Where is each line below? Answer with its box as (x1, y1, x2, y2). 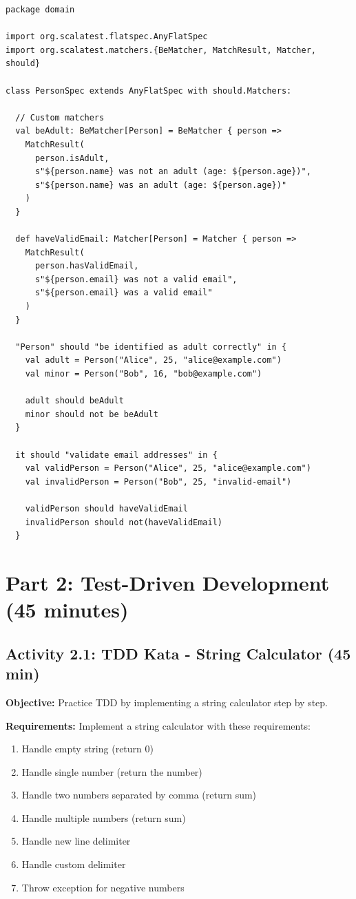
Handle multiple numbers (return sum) (21, 810, 186, 825)
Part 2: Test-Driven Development (6, 568, 330, 596)
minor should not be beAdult (25, 409, 158, 419)
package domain (6, 5, 75, 14)
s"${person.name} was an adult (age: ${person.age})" (34, 180, 287, 190)
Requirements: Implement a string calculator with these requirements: (6, 718, 311, 732)
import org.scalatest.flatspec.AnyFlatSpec (6, 32, 208, 42)
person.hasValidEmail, (34, 261, 139, 271)
